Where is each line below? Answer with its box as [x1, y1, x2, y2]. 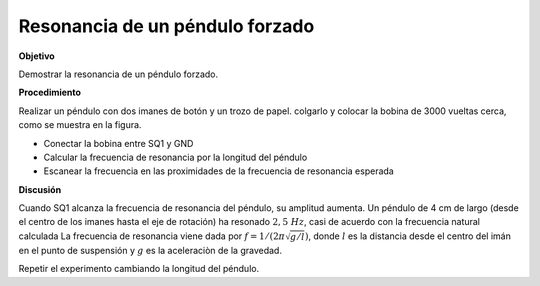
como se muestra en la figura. [18, 119, 142, 131]
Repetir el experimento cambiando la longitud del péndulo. [18, 263, 260, 275]
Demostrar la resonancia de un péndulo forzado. [18, 68, 219, 80]
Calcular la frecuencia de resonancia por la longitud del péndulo [43, 151, 308, 163]
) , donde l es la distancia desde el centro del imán [305, 230, 512, 242]
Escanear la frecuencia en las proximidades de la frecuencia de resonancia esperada [43, 165, 394, 177]
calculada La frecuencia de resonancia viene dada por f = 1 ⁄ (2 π [18, 230, 285, 242]
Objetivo [18, 50, 55, 62]
